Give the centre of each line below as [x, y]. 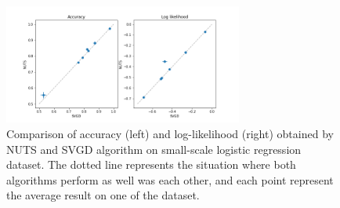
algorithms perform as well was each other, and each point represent [170, 179]
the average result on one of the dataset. [103, 195]
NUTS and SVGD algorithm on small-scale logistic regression [154, 149]
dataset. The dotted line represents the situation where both [151, 164]
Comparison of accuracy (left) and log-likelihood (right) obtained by [170, 133]
